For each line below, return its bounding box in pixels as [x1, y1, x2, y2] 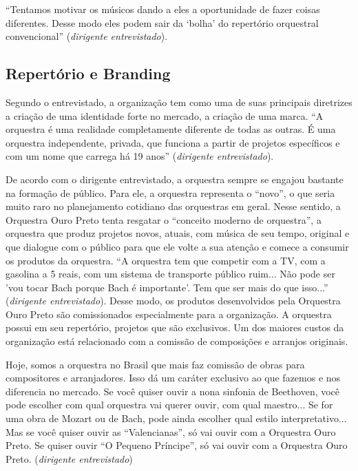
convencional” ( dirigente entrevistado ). [6, 29, 168, 43]
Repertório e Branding [6, 63, 171, 84]
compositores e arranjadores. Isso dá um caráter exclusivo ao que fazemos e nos [6, 370, 341, 385]
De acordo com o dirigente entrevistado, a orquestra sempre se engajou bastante [6, 171, 344, 186]
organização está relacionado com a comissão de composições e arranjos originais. [6, 334, 348, 348]
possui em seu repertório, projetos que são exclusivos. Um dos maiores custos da [6, 320, 344, 335]
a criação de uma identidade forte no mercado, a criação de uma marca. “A [6, 108, 324, 123]
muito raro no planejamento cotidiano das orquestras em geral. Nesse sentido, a [6, 199, 341, 213]
